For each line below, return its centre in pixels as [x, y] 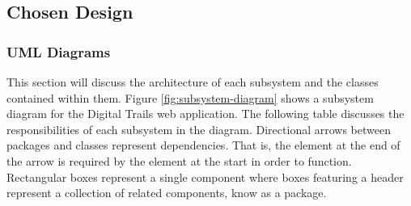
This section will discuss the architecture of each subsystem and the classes [193, 82]
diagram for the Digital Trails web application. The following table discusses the [205, 114]
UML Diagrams [59, 51]
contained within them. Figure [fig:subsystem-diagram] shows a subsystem [190, 97]
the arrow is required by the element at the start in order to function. [179, 160]
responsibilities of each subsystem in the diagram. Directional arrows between [199, 129]
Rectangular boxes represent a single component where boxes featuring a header [205, 177]
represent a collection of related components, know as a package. [167, 193]
